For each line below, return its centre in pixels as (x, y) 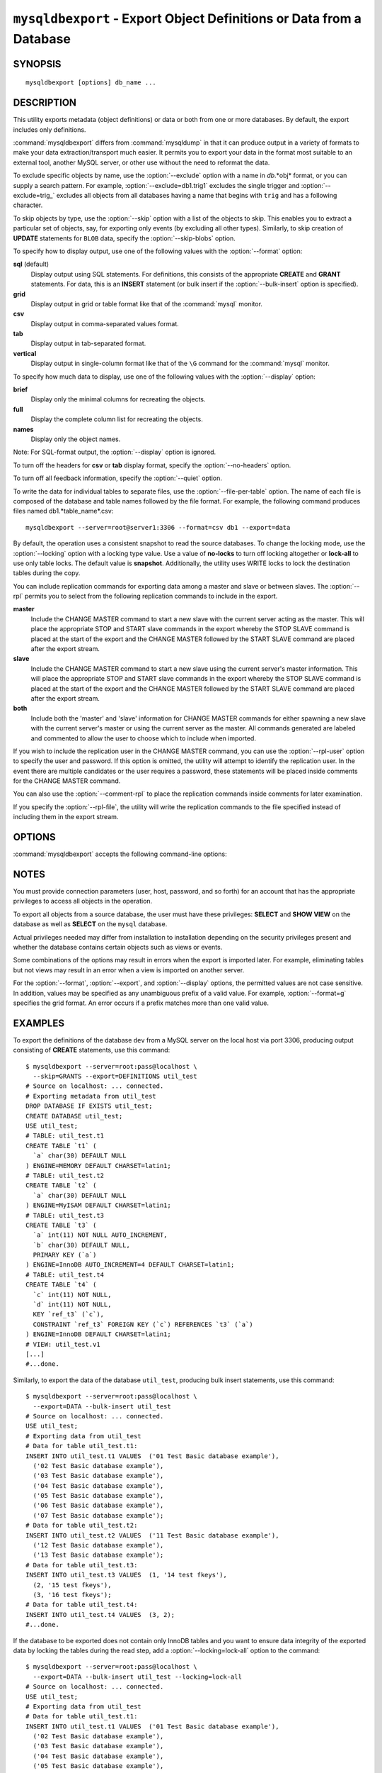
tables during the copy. (47, 573)
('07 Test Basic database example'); (98, 1515)
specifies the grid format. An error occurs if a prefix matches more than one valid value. (141, 1003)
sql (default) (31, 264)
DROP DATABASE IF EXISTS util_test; (89, 1106)
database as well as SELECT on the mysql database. (90, 924)
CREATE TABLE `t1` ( (61, 1146)
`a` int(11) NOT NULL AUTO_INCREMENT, (100, 1235)
